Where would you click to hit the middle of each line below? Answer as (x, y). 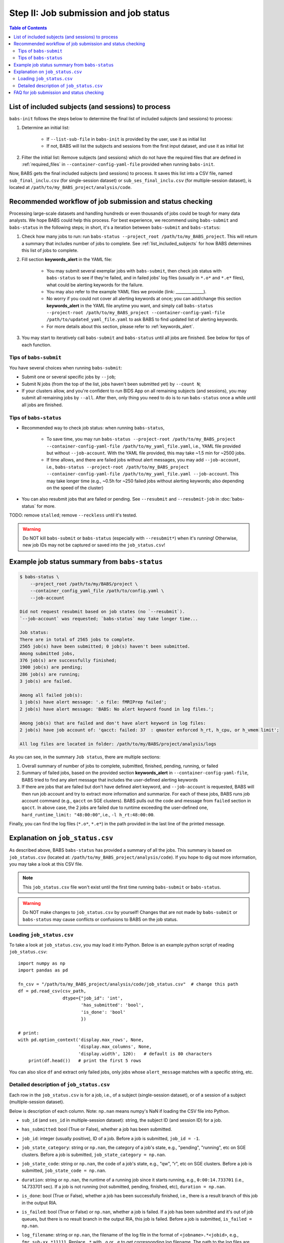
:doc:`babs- (233, 499)
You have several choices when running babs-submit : (66, 367)
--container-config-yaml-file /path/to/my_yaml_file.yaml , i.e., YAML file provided (144, 446)
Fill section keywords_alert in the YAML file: (67, 260)
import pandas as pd (43, 970)
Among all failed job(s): (51, 695)
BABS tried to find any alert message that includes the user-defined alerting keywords (110, 780)
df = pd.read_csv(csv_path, (52, 991)
